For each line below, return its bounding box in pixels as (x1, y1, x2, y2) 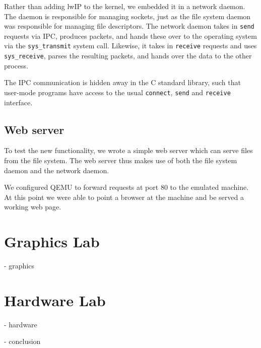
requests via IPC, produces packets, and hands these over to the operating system (4, 30, 257, 41)
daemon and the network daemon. (4, 165, 109, 175)
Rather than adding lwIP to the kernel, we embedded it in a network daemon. (4, 1, 245, 11)
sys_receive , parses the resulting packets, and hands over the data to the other (4, 50, 252, 61)
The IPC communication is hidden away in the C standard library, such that (4, 77, 241, 88)
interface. (4, 97, 33, 107)
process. (4, 60, 29, 71)
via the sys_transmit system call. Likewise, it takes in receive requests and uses (4, 40, 257, 51)
